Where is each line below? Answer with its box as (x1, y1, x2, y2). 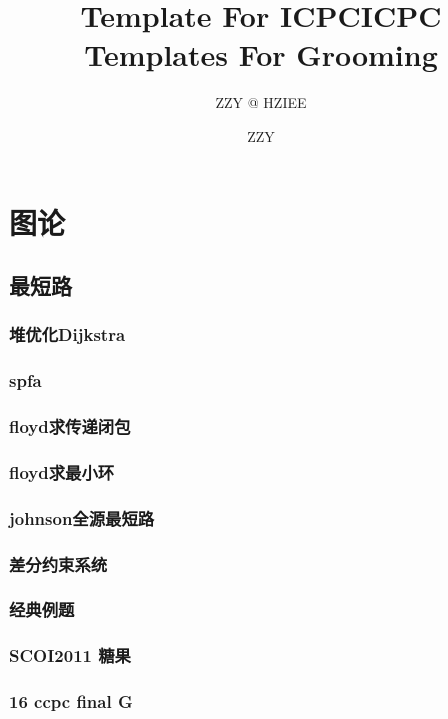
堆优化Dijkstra (9, 322, 126, 347)
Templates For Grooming (84, 34, 438, 75)
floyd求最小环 (9, 459, 115, 484)
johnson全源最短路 (9, 505, 155, 530)
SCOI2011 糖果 (9, 643, 131, 668)
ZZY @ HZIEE (215, 92, 307, 113)
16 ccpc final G (9, 689, 133, 714)
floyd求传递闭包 (9, 414, 131, 439)
